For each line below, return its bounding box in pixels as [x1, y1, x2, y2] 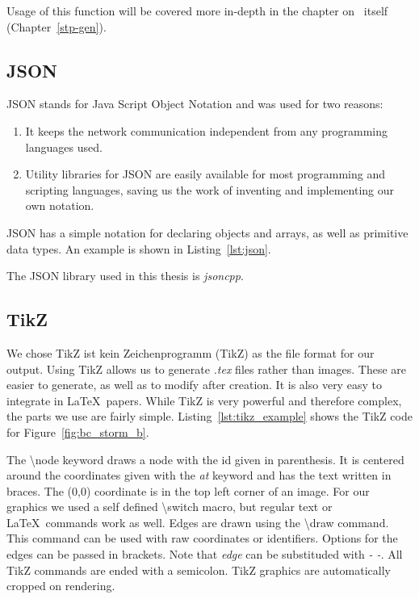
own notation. [25, 197, 94, 214]
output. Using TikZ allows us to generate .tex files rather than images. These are [6, 360, 406, 377]
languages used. [25, 138, 103, 155]
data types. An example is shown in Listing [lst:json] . [6, 240, 271, 257]
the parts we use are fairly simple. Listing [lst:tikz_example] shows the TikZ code [6, 408, 413, 425]
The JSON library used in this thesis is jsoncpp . [6, 267, 244, 284]
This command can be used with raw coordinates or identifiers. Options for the [6, 530, 398, 547]
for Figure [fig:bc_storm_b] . [6, 423, 149, 440]
